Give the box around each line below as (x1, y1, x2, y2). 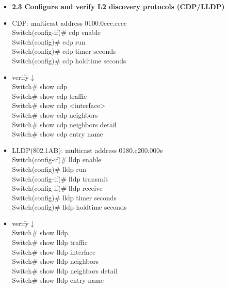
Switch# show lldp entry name (12, 275, 104, 285)
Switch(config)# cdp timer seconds (12, 46, 116, 56)
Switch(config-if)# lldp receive (12, 183, 103, 193)
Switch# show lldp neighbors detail (12, 265, 118, 275)
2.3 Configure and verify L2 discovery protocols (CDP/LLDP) (12, 1, 225, 11)
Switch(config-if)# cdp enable (12, 27, 101, 37)
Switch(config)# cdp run (12, 36, 86, 46)
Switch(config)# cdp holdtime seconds (12, 55, 126, 65)
